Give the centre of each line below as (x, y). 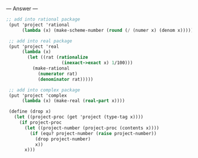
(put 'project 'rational (39, 25)
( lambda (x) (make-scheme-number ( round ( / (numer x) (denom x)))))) (109, 30)
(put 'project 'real (34, 47)
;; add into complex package (44, 90)
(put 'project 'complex (38, 96)
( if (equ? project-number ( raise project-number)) (93, 133)
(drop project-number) (63, 139)
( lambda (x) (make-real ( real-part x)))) (73, 101)
